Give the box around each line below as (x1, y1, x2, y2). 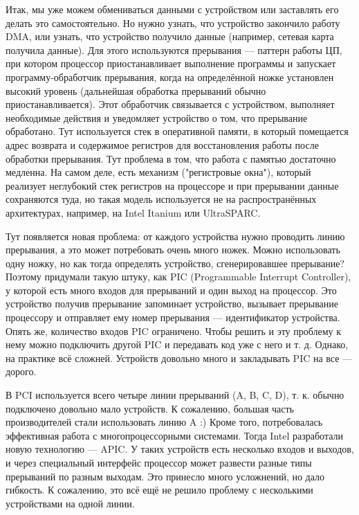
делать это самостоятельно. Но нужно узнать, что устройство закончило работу (6, 15, 340, 30)
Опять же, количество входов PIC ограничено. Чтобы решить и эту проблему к (6, 323, 342, 338)
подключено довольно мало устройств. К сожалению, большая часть (6, 401, 295, 415)
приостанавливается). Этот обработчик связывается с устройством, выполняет (6, 97, 335, 111)
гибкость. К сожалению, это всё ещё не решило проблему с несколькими (6, 482, 313, 497)
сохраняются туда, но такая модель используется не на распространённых (6, 192, 317, 206)
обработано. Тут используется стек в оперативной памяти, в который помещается (6, 124, 349, 138)
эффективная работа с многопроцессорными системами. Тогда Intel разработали (6, 428, 344, 442)
